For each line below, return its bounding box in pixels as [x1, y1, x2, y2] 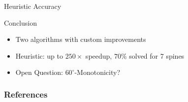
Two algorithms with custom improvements [15, 34, 146, 44]
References [4, 88, 48, 100]
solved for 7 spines [129, 50, 185, 61]
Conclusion [4, 17, 37, 28]
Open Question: [15, 67, 63, 77]
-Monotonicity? [74, 67, 121, 77]
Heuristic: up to [15, 50, 63, 61]
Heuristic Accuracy [4, 1, 62, 11]
